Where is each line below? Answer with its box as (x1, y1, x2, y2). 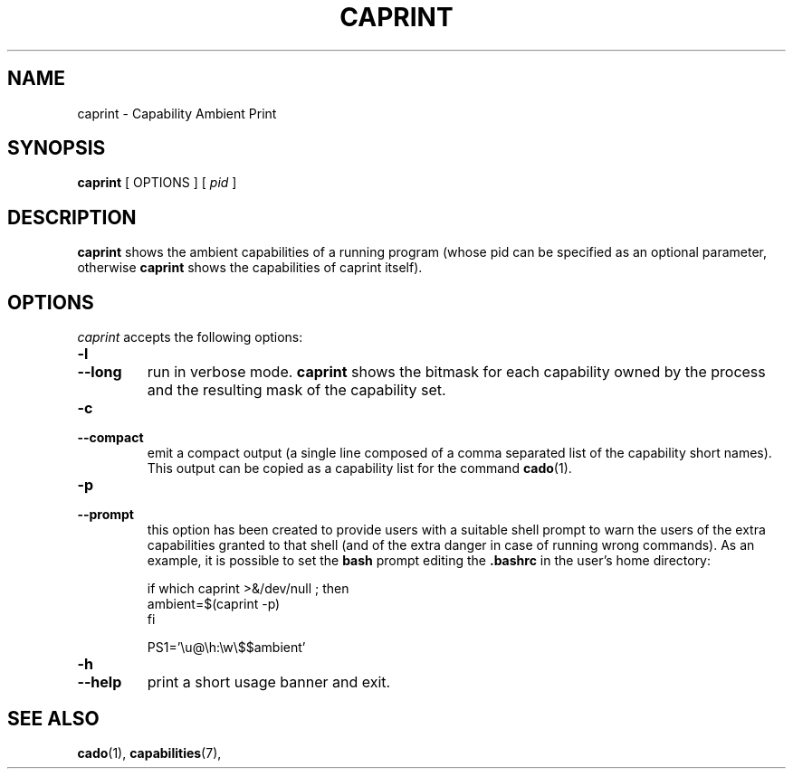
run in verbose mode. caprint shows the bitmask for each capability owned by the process (147, 363, 766, 382)
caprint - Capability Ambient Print (77, 105, 277, 121)
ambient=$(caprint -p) (147, 596, 281, 612)
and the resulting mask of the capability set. (147, 381, 446, 400)
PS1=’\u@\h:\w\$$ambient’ (147, 639, 306, 656)
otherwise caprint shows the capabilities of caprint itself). (77, 260, 423, 276)
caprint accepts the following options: (77, 329, 303, 345)
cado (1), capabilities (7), (77, 744, 222, 761)
